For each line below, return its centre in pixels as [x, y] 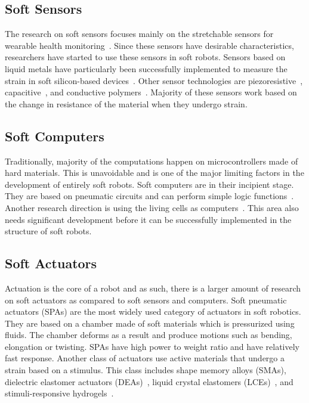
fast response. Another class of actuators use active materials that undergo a [145, 358]
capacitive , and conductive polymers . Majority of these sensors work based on [151, 92]
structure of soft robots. [48, 231]
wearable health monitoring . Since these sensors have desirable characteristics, [149, 45]
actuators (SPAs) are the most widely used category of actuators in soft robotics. [153, 311]
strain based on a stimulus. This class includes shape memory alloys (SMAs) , [146, 370]
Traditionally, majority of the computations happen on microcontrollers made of [152, 161]
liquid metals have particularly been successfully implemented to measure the [146, 68]
